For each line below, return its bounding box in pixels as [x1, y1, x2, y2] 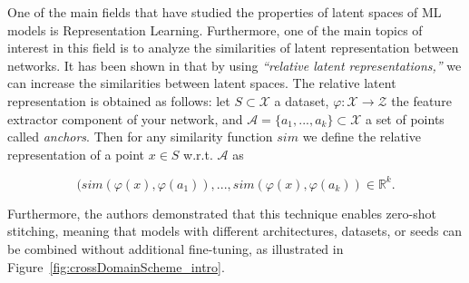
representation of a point [7, 144, 145, 163]
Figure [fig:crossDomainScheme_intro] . [7, 257, 225, 276]
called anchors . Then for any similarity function [7, 127, 273, 146]
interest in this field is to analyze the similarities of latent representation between [7, 38, 459, 57]
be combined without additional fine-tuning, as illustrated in [7, 239, 344, 259]
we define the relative [302, 127, 421, 146]
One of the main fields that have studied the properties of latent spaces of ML [7, 3, 442, 21]
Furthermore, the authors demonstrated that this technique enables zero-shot [7, 203, 436, 222]
